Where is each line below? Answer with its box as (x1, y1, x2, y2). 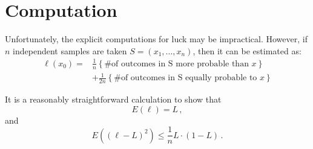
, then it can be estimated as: (193, 44, 301, 57)
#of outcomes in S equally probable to (114, 74, 257, 83)
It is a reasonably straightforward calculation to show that (5, 93, 222, 106)
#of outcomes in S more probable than (104, 59, 249, 68)
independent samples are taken (13, 44, 127, 57)
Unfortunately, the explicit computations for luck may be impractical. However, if (5, 33, 308, 45)
